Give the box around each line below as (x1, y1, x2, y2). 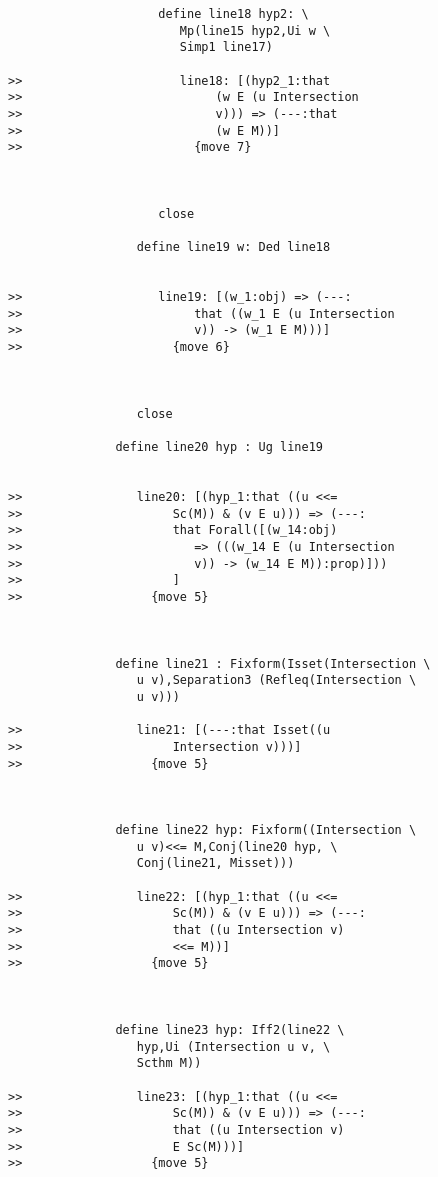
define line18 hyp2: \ (158, 7, 309, 21)
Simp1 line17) (179, 40, 273, 55)
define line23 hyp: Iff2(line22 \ (115, 1023, 345, 1038)
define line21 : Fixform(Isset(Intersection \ (115, 656, 431, 671)
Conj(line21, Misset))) (136, 856, 295, 871)
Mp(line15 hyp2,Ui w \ (179, 23, 331, 38)
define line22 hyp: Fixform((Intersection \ (115, 823, 417, 838)
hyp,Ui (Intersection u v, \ (136, 1039, 331, 1054)
